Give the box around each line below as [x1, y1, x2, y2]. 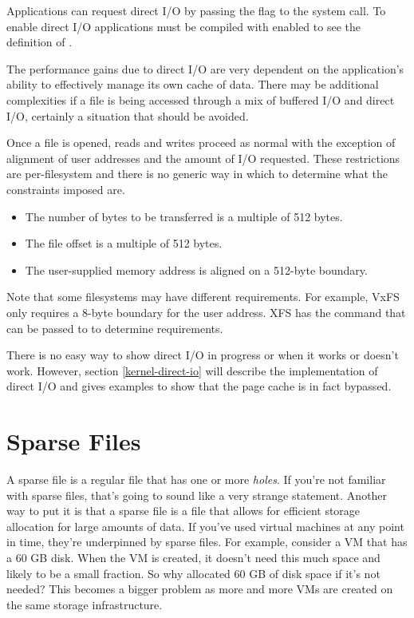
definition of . [6, 34, 73, 50]
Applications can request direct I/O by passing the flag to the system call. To [6, 2, 386, 18]
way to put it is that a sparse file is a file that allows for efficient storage [6, 502, 361, 519]
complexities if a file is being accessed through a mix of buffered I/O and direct [6, 91, 395, 108]
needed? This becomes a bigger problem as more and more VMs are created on [6, 580, 393, 597]
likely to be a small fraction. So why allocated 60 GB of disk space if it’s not [6, 565, 380, 581]
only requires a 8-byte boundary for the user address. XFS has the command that [6, 303, 406, 320]
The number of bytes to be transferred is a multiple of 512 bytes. [25, 208, 343, 224]
